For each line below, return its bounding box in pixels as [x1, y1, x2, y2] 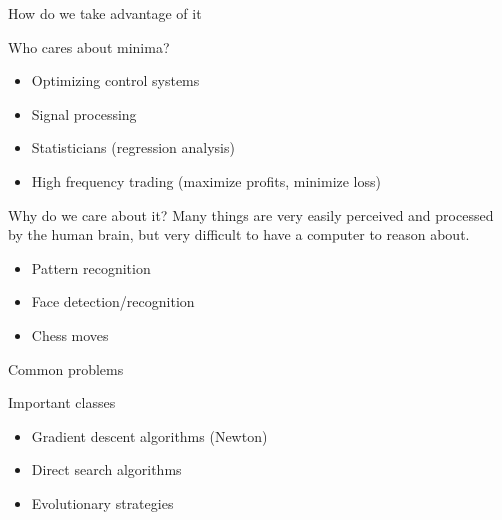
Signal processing [31, 103, 137, 124]
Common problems [8, 358, 124, 379]
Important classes [8, 392, 116, 413]
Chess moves [31, 324, 109, 345]
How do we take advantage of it [8, 3, 202, 23]
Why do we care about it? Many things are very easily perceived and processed [8, 204, 494, 225]
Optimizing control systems [31, 70, 200, 91]
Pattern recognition [31, 257, 151, 278]
